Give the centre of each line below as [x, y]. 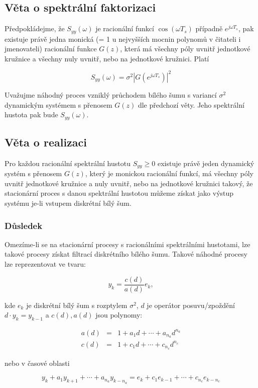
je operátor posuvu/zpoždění [191, 305]
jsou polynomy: [119, 315]
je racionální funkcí [125, 28]
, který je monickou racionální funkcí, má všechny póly [169, 173]
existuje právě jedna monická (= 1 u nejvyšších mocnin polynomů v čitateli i [123, 38]
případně [209, 28]
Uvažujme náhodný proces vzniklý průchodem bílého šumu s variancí [111, 94]
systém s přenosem [33, 173]
